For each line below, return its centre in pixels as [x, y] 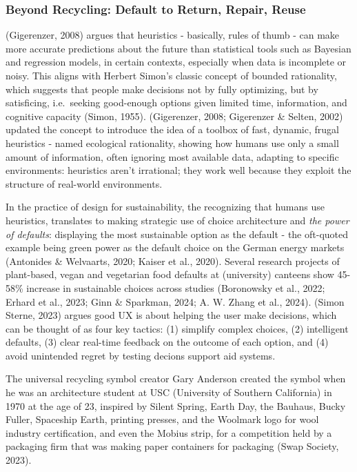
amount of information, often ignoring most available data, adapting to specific [172, 156]
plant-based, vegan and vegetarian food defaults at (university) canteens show [170, 274]
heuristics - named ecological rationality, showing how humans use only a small [172, 142]
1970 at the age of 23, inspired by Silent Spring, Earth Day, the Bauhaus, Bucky [176, 405]
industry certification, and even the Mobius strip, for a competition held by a [169, 432]
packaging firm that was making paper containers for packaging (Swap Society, [172, 446]
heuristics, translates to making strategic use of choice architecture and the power [177, 220]
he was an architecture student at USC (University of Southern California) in [169, 392]
